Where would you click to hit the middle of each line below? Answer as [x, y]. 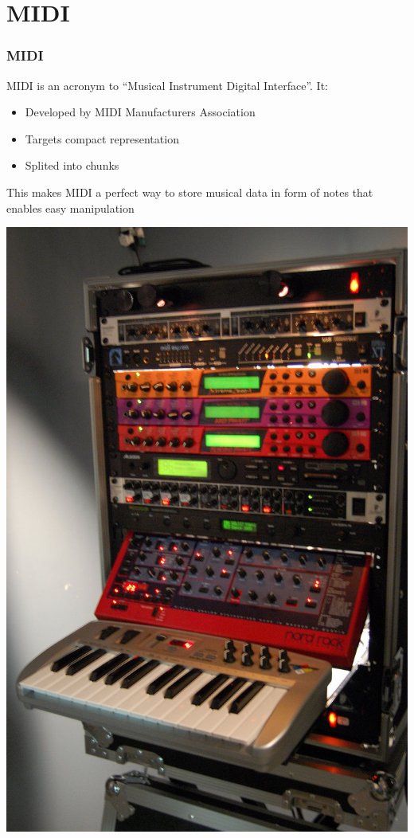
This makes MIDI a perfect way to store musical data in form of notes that [190, 192]
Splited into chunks [72, 165]
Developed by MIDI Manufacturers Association [140, 112]
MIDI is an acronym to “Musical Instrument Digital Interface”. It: [167, 85]
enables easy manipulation [70, 208]
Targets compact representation [102, 138]
